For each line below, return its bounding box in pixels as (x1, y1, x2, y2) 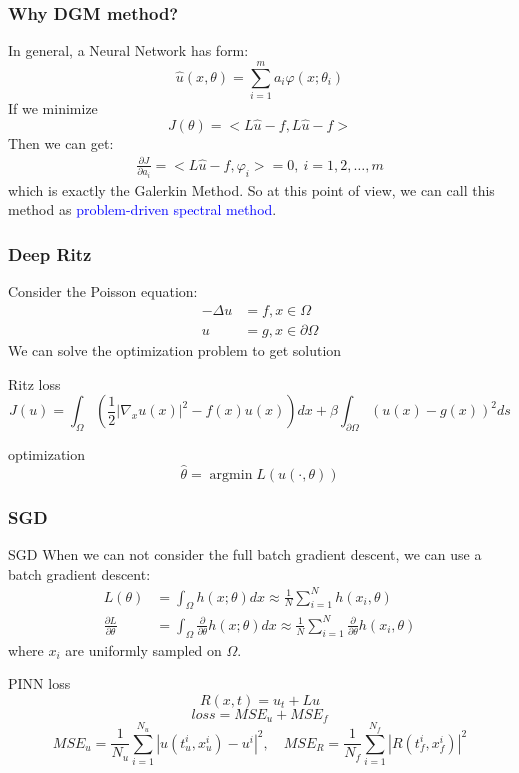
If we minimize (8, 97, 98, 118)
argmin (209, 467, 253, 482)
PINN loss (8, 673, 71, 694)
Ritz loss (8, 373, 61, 394)
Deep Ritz (8, 241, 92, 266)
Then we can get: (8, 132, 114, 153)
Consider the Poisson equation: (8, 281, 198, 302)
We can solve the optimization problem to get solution (8, 339, 342, 360)
